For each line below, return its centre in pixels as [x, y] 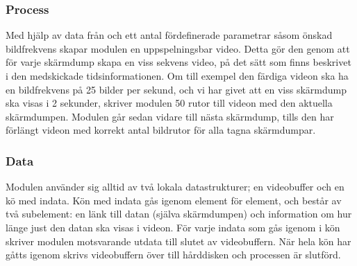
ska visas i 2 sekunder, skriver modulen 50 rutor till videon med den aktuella [169, 103]
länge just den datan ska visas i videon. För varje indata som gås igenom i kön [173, 227]
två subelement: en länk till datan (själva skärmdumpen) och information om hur [179, 214]
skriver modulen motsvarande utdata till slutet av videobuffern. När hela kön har [178, 241]
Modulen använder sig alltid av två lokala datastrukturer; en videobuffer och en [175, 187]
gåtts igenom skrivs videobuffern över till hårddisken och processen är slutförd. [173, 255]
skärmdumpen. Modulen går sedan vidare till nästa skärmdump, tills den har [170, 116]
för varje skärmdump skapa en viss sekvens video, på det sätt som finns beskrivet [178, 62]
